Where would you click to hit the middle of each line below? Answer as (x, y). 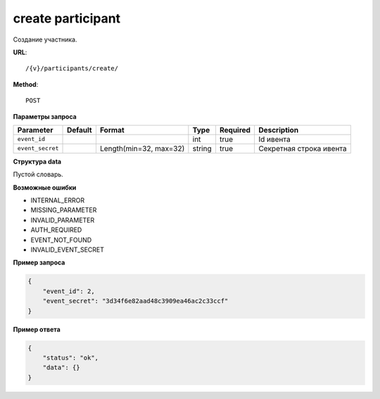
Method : (26, 84)
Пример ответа (37, 329)
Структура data (37, 161)
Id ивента (274, 139)
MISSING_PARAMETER (64, 210)
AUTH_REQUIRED (56, 230)
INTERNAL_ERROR (57, 200)
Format (112, 130)
